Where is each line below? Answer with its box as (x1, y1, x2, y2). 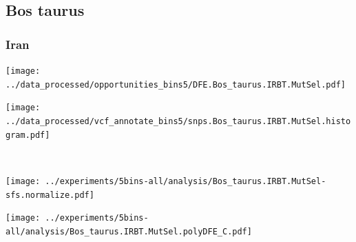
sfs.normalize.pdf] (6, 190, 94, 200)
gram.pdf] (6, 130, 50, 140)
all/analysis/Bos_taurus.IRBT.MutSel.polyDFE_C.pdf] (6, 226, 252, 236)
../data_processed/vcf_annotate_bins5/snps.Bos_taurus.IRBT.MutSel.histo (6, 116, 351, 126)
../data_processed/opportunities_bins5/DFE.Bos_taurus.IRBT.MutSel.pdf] (6, 79, 346, 90)
